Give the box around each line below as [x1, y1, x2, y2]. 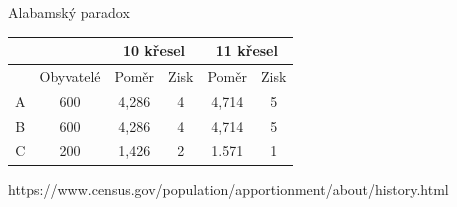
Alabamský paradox [8, 2, 130, 22]
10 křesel [122, 40, 186, 61]
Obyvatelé [39, 65, 101, 86]
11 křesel [215, 40, 278, 61]
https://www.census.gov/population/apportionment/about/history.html [8, 178, 449, 199]
